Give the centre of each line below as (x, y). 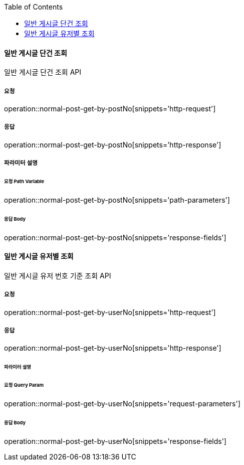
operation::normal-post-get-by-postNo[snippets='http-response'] (113, 144)
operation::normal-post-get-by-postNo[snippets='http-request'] (110, 109)
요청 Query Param (24, 385)
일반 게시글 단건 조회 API (43, 72)
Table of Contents (34, 7)
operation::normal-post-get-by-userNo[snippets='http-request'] (110, 312)
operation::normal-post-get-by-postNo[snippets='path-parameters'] (117, 200)
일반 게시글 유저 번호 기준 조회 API (58, 275)
